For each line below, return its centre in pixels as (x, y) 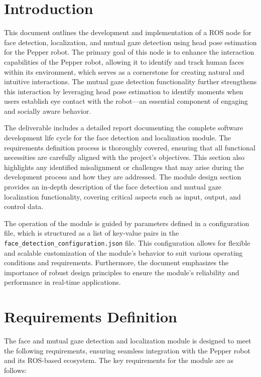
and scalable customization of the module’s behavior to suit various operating (123, 252)
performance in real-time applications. (62, 282)
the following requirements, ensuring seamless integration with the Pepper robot (127, 350)
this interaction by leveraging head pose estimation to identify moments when (124, 91)
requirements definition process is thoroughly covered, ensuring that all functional (130, 147)
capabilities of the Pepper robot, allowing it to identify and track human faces (124, 61)
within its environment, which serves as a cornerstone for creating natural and (124, 71)
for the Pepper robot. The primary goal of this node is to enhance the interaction (129, 52)
